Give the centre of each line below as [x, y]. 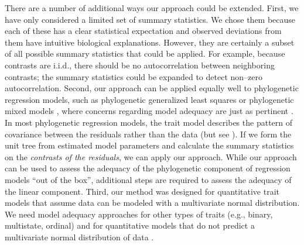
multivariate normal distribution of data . [79, 237]
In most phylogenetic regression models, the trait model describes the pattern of [149, 122]
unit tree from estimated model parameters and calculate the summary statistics [149, 145]
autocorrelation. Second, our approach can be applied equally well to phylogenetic [152, 88]
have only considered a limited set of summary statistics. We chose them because [150, 19]
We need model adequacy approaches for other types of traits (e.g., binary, [139, 214]
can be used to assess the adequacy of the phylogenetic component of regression [148, 168]
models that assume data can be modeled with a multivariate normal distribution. [152, 203]
